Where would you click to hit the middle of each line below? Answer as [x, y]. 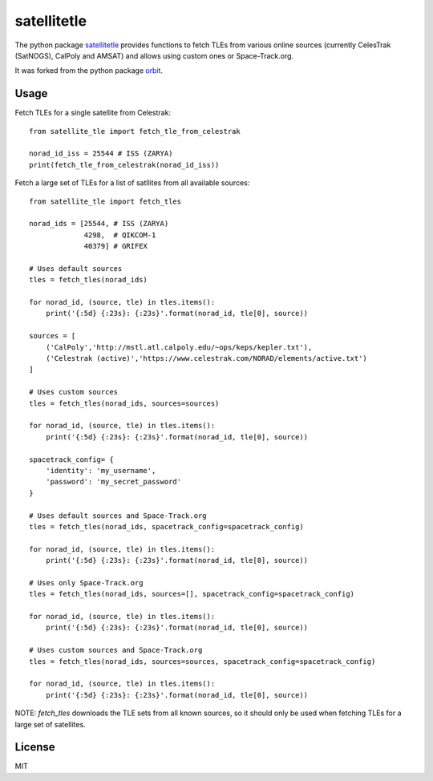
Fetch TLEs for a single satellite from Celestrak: [93, 113]
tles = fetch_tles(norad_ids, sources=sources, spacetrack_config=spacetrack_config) [202, 661]
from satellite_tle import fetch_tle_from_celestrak [135, 131]
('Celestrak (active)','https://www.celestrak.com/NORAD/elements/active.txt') [206, 358]
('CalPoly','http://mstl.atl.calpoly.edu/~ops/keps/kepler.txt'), [179, 347]
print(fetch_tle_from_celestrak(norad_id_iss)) [124, 165]
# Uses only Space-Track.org [86, 583]
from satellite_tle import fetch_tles [105, 201]
